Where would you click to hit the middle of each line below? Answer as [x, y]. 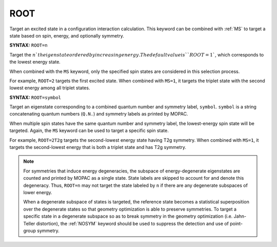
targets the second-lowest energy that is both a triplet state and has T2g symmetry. [98, 147]
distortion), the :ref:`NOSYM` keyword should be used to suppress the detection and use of [133, 223]
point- [236, 223]
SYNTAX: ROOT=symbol [35, 97]
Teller [29, 223]
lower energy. [38, 192]
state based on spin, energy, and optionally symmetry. [67, 35]
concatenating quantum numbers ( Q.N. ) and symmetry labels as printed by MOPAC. [99, 114]
